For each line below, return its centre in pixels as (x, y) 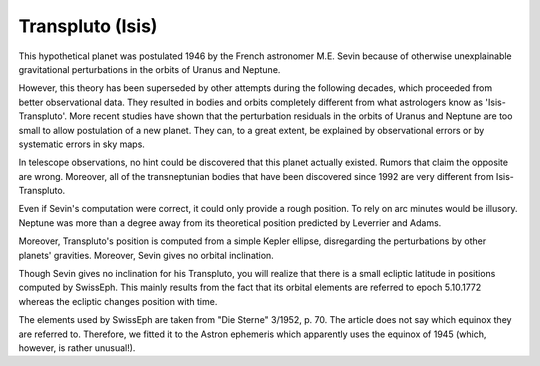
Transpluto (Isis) (88, 26)
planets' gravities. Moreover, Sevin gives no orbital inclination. (146, 255)
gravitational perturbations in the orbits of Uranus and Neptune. (149, 69)
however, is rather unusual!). (77, 347)
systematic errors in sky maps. (81, 144)
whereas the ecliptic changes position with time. (118, 301)
